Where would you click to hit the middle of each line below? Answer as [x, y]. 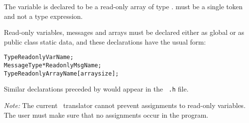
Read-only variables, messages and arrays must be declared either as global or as [124, 32]
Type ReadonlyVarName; [39, 57]
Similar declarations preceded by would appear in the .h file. [96, 89]
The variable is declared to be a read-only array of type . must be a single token [123, 6]
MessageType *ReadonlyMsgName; [53, 66]
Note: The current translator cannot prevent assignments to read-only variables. [125, 105]
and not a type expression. [43, 16]
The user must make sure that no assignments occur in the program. [106, 115]
